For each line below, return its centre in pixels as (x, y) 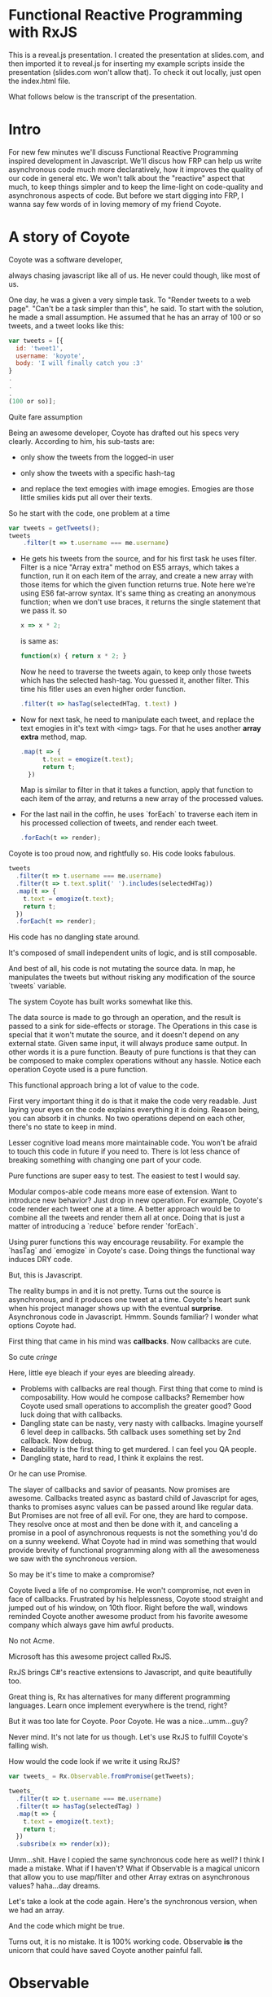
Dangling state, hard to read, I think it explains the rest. (112, 1458)
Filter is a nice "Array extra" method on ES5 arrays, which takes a (129, 567)
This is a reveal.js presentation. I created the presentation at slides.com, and (136, 55)
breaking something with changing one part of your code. (105, 1160)
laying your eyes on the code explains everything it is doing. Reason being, (134, 1110)
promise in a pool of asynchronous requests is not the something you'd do (133, 1533)
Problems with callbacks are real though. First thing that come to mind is (141, 1389)
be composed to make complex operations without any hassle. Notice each (135, 1061)
